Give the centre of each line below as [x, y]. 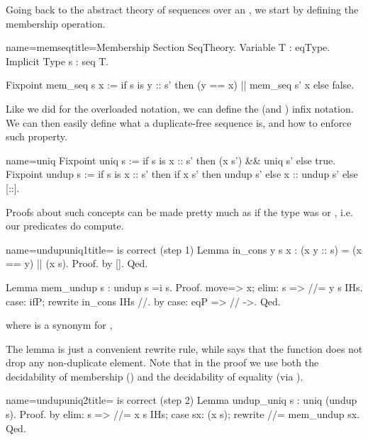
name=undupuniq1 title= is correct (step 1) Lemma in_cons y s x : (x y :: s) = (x [184, 249]
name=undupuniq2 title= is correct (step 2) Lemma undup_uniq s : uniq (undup [182, 400]
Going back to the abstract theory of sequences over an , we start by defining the [182, 9]
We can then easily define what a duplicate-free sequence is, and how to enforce [179, 122]
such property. [37, 136]
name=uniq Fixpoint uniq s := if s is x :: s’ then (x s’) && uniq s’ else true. [171, 160]
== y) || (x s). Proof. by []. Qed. [77, 263]
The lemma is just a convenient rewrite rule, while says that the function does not [184, 348]
